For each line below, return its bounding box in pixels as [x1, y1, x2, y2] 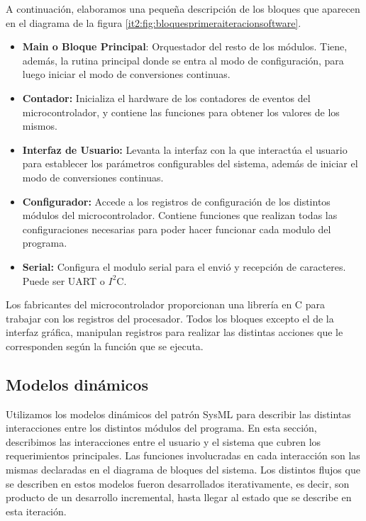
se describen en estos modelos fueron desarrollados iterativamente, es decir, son [6, 476, 350, 491]
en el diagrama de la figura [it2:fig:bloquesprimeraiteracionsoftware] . [6, 15, 301, 30]
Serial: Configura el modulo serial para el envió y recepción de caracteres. [22, 259, 346, 274]
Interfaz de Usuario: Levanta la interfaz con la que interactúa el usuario [22, 142, 348, 157]
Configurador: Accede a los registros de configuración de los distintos [22, 194, 331, 208]
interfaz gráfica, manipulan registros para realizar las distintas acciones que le [6, 325, 343, 340]
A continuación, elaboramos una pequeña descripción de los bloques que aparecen [6, 1, 360, 16]
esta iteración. [6, 503, 67, 518]
